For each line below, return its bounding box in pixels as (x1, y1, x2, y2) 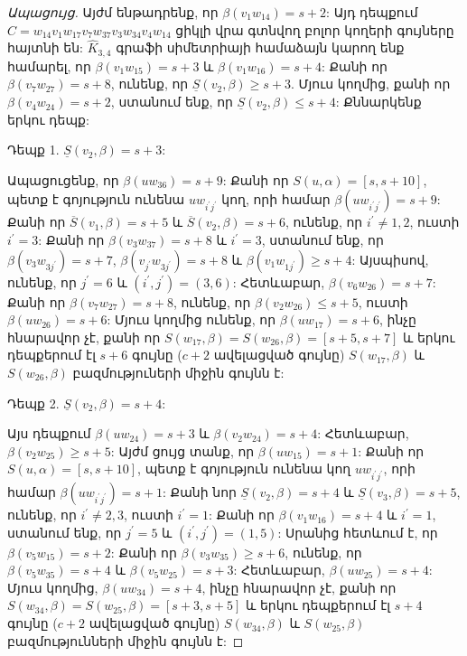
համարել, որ (7, 56, 91, 75)
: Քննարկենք (335, 92, 422, 111)
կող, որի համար (221, 190, 331, 209)
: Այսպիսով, (351, 249, 429, 268)
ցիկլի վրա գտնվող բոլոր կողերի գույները (175, 20, 454, 39)
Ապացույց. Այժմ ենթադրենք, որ (7, 3, 219, 21)
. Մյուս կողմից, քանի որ (290, 74, 451, 93)
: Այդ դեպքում (326, 3, 418, 21)
